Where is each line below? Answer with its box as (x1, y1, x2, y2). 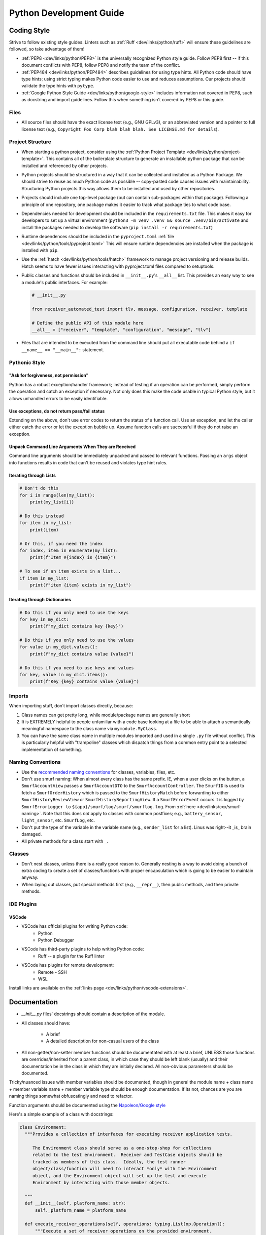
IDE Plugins (9, 901, 37, 907)
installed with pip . (21, 247, 59, 253)
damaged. (21, 831, 42, 837)
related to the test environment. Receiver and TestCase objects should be (32, 1152, 223, 1158)
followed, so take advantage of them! (9, 46, 85, 52)
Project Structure (9, 138, 51, 145)
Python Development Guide (9, 7, 125, 18)
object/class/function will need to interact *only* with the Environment (32, 1166, 217, 1172)
